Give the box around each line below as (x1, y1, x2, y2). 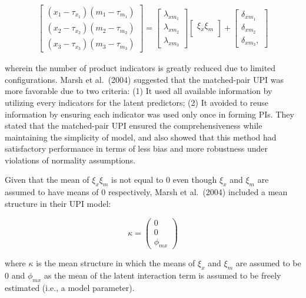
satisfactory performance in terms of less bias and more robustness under (5, 142, 268, 155)
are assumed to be (235, 257, 301, 269)
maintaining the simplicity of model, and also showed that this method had (5, 130, 277, 143)
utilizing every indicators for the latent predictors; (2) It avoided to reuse (5, 96, 269, 108)
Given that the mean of (5, 173, 89, 186)
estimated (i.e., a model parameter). (5, 282, 135, 294)
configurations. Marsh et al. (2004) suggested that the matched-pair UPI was (5, 73, 284, 85)
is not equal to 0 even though (111, 173, 217, 186)
